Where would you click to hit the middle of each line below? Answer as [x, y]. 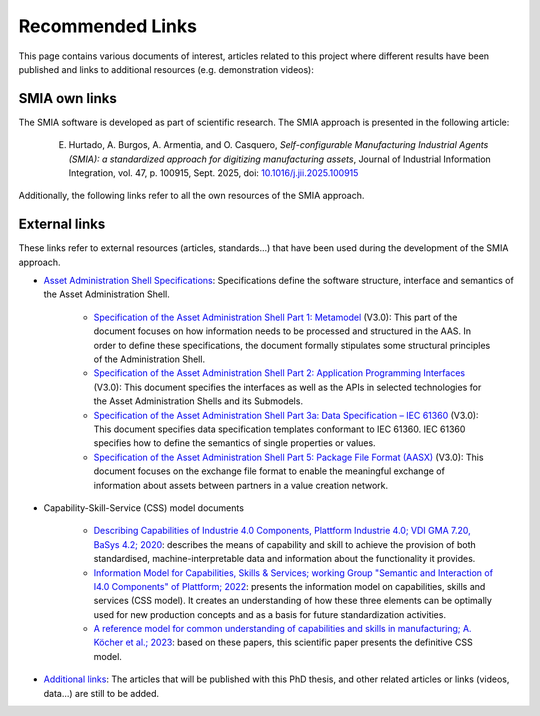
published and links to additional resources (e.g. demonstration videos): [166, 69]
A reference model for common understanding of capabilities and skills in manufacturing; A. [282, 629]
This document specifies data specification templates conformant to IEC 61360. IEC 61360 [279, 429]
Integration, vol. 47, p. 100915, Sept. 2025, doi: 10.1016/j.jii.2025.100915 [213, 173]
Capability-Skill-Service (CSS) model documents [144, 507]
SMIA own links [67, 98]
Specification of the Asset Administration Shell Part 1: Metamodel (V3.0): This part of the [275, 317]
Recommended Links [107, 26]
